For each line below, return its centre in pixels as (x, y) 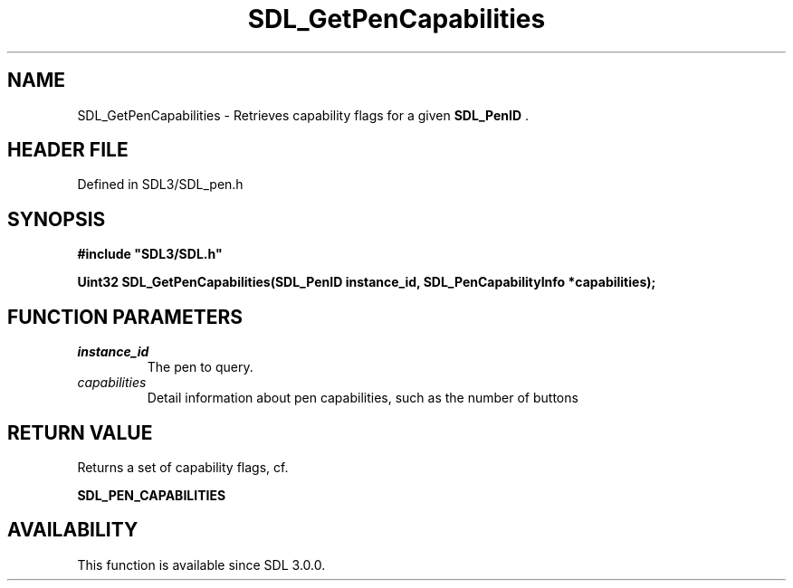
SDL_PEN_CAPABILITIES (152, 495)
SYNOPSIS (57, 219)
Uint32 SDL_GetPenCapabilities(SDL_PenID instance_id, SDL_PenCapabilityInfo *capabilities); (367, 282)
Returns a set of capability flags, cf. (183, 467)
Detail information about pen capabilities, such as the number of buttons (363, 398)
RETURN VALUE (80, 432)
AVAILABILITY (73, 530)
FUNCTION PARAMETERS (125, 317)
